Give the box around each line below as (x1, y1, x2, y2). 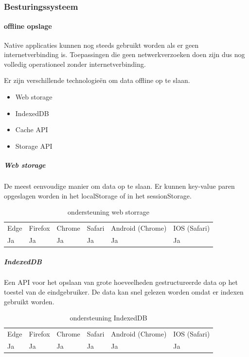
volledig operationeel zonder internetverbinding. (4, 59, 146, 69)
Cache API (15, 124, 48, 135)
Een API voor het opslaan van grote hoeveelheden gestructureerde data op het (4, 277, 238, 287)
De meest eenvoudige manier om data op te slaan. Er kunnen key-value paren (4, 180, 235, 191)
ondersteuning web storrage (68, 207, 149, 217)
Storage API (15, 140, 53, 151)
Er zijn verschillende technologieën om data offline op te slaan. (4, 75, 190, 85)
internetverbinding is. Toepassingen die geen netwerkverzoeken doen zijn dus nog (4, 49, 245, 59)
